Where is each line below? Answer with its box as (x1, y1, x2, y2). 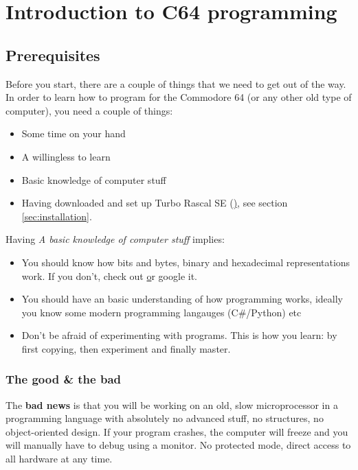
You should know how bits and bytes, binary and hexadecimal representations (21, 255, 350, 269)
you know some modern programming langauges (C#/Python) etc (21, 305, 302, 319)
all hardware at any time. (5, 451, 113, 466)
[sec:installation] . (21, 209, 92, 223)
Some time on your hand (21, 126, 126, 141)
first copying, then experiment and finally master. (21, 341, 231, 355)
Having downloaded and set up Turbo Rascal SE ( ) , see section (21, 196, 288, 210)
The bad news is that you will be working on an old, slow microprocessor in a (5, 397, 338, 412)
